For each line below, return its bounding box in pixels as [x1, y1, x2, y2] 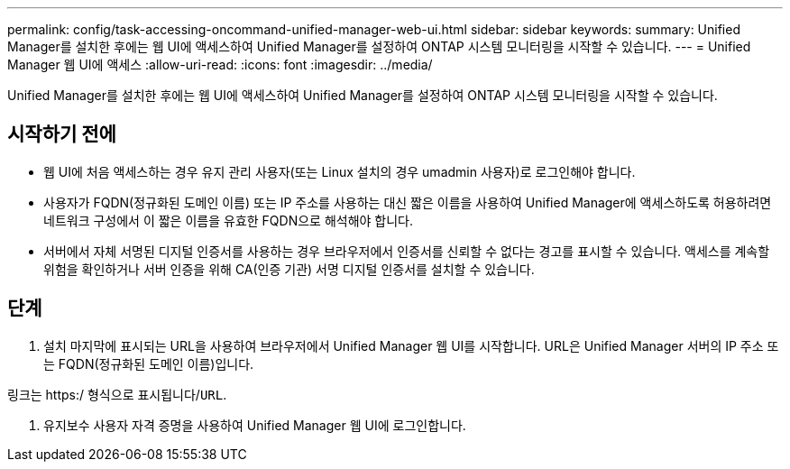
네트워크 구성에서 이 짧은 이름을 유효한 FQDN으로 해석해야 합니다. [43, 212, 414, 228]
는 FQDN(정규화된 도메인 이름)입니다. [43, 355, 254, 372]
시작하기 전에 [7, 123, 116, 146]
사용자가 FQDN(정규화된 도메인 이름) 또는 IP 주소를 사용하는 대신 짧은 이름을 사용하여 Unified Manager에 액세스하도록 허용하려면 [43, 194, 772, 210]
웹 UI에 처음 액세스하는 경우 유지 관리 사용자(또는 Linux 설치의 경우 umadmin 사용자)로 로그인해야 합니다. [43, 163, 636, 179]
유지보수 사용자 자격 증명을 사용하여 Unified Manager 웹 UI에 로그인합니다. [43, 417, 466, 433]
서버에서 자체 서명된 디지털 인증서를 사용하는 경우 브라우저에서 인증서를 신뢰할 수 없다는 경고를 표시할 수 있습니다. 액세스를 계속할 [43, 243, 770, 259]
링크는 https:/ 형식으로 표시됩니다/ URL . [7, 386, 227, 402]
